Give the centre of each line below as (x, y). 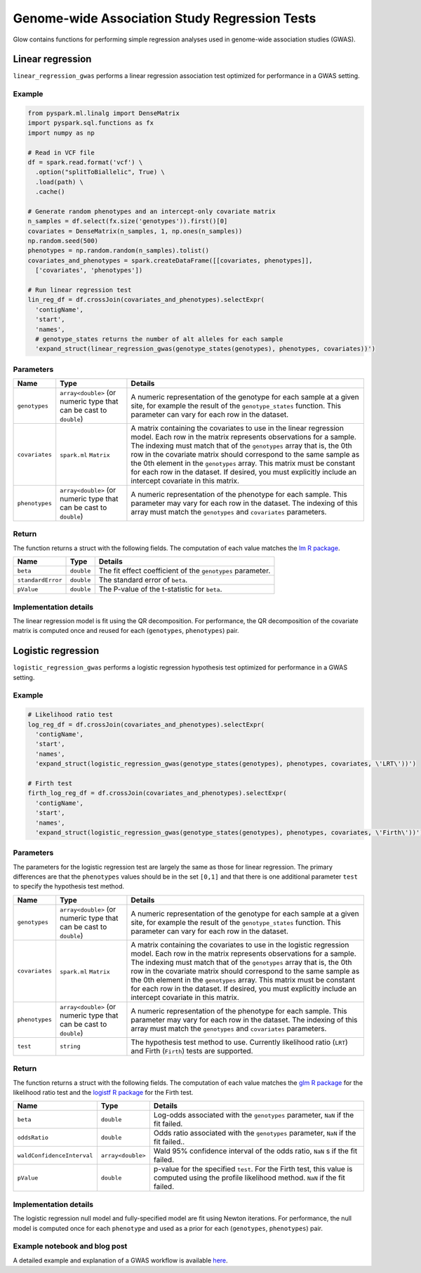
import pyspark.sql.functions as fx (91, 123)
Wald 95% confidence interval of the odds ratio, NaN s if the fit (255, 1151)
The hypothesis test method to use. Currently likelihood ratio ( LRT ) (240, 1042)
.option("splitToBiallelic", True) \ (100, 172)
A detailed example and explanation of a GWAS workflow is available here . (120, 1260)
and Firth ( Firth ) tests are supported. (192, 1051)
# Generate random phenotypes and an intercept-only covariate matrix (152, 211)
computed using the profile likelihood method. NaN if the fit (249, 1178)
